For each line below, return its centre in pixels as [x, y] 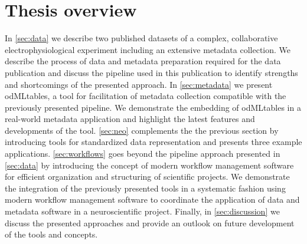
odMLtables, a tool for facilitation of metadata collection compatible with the [146, 96]
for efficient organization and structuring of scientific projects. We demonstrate [147, 177]
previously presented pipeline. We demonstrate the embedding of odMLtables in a [153, 107]
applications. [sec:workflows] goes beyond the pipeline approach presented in [143, 154]
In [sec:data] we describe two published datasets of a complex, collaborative [141, 38]
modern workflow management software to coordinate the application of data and [152, 200]
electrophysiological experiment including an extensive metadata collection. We [148, 49]
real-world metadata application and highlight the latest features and [130, 119]
